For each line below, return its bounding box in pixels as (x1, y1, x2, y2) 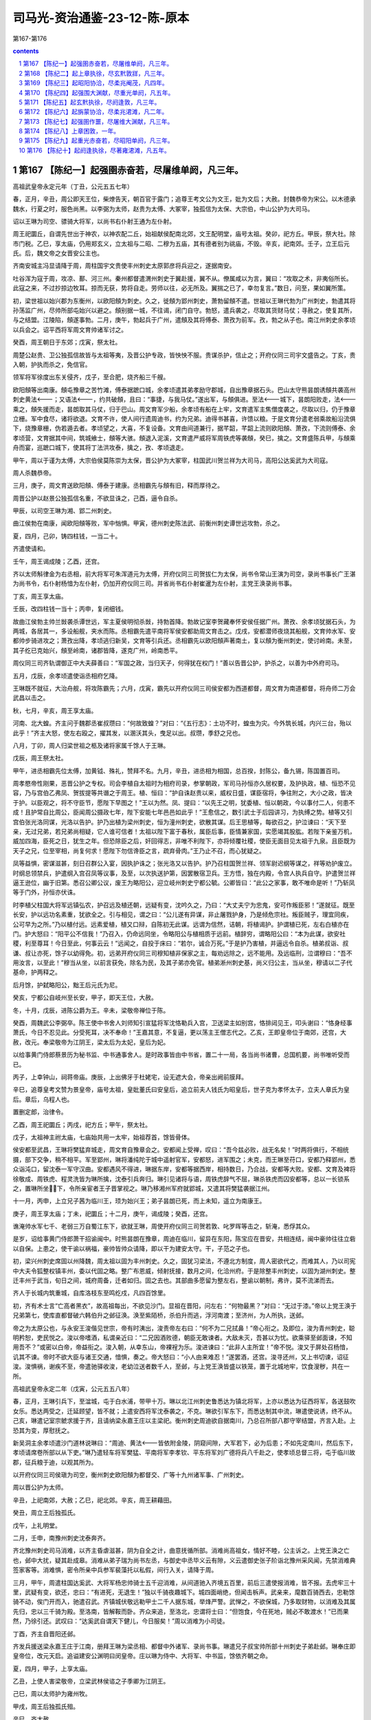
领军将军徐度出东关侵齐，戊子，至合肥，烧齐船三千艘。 (12, 373, 170, 381)
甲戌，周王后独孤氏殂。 (12, 1702, 79, 1710)
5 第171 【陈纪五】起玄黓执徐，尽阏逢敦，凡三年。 (19, 98, 161, 106)
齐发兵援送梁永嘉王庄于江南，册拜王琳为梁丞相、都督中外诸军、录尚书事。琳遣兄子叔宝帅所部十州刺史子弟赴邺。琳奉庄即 (12, 1642, 356, 1651)
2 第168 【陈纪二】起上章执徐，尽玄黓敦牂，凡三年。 (19, 69, 168, 77)
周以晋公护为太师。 (12, 1483, 67, 1492)
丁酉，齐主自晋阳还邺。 (12, 1629, 79, 1637)
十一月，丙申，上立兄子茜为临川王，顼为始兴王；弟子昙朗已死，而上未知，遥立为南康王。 (12, 1197, 266, 1205)
